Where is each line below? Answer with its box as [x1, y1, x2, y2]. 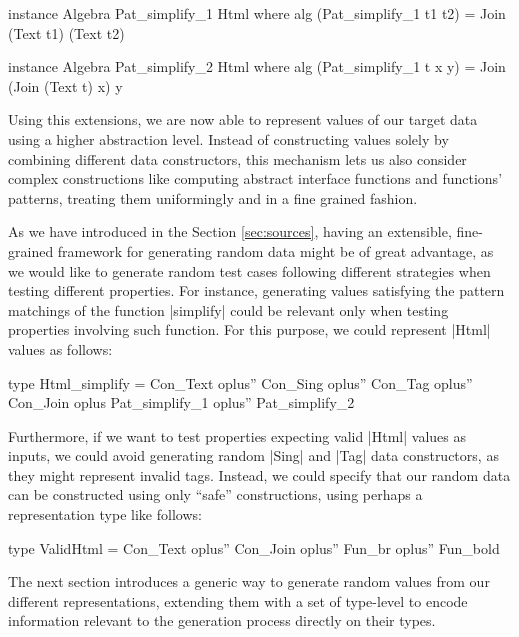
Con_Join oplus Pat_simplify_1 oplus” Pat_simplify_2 [8, 392, 355, 413]
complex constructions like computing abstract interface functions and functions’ [8, 168, 503, 189]
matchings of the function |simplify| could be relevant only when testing [8, 299, 449, 320]
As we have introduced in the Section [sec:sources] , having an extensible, [8, 221, 452, 242]
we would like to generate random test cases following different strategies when [8, 260, 491, 281]
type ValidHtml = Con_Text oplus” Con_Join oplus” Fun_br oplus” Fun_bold [8, 537, 500, 558]
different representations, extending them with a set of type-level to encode [8, 590, 468, 611]
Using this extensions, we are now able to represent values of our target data [8, 109, 478, 130]
